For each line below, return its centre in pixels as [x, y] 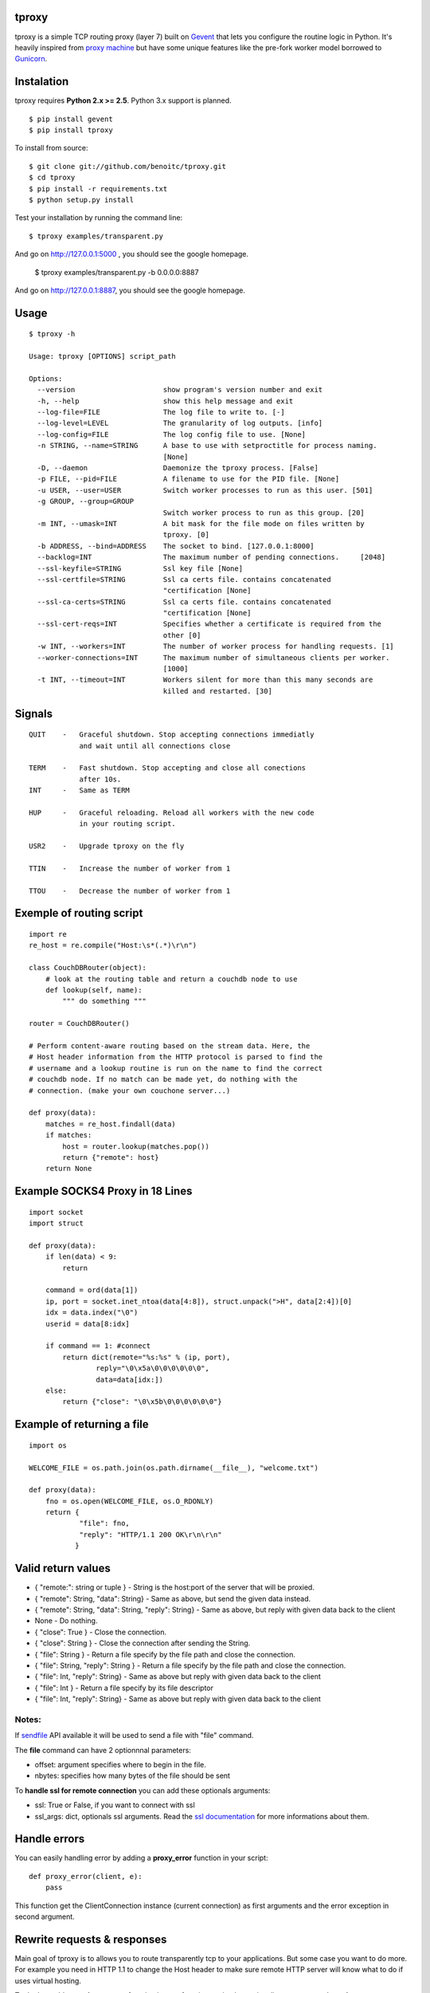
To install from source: [51, 148]
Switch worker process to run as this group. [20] [264, 513]
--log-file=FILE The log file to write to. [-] [161, 412]
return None [68, 1169]
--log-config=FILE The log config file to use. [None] [172, 434]
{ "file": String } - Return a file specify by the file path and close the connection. [165, 1654]
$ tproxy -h [52, 334]
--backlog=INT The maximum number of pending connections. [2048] [211, 557]
